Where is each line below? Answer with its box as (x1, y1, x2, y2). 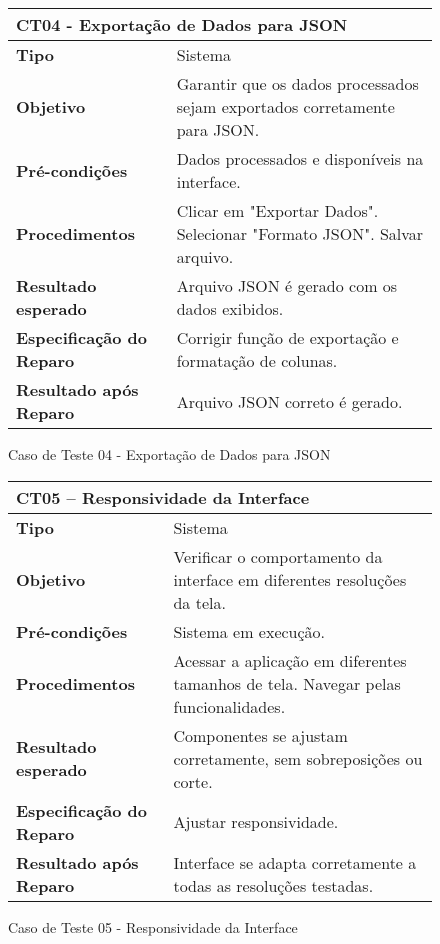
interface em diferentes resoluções (173, 567, 407, 591)
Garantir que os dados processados (176, 72, 419, 95)
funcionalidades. (173, 694, 286, 718)
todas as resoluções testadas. (173, 873, 374, 897)
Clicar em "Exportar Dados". (176, 199, 379, 222)
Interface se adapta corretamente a (173, 850, 417, 874)
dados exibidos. (176, 297, 284, 320)
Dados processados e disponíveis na (176, 147, 424, 170)
